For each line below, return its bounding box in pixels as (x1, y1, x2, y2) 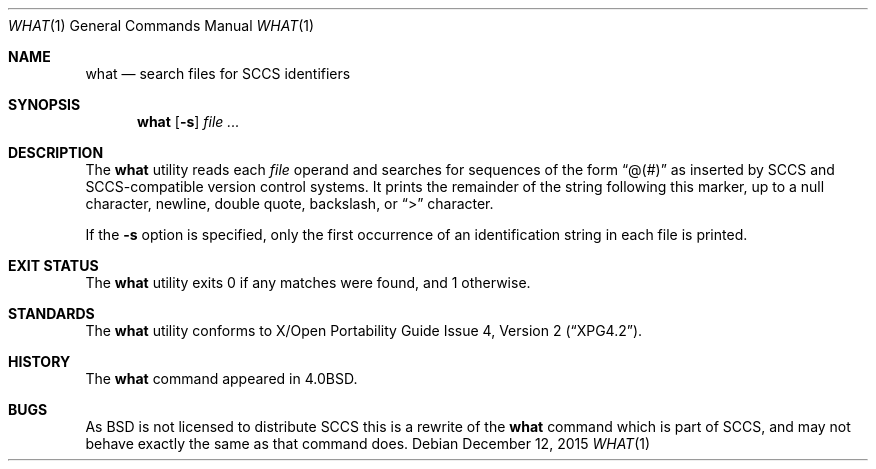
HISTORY (8, 353, 71, 370)
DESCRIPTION (8, 144, 104, 161)
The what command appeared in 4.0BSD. (85, 370, 358, 387)
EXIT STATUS (8, 257, 99, 274)
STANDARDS (8, 305, 95, 322)
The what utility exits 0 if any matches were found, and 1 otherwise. (85, 274, 531, 291)
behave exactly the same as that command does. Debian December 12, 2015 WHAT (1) (85, 435, 651, 452)
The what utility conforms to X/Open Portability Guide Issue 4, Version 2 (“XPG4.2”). (85, 322, 643, 339)
